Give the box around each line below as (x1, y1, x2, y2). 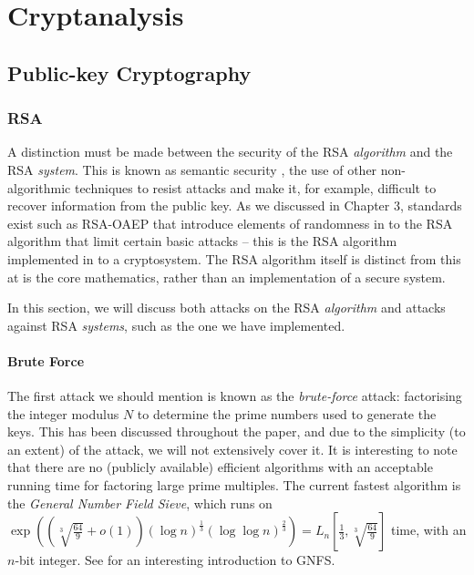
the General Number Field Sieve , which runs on (7, 493, 273, 512)
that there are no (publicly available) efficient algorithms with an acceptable (7, 457, 433, 477)
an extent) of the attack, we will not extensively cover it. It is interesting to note (7, 439, 458, 458)
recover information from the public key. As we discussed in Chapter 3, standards (7, 196, 462, 215)
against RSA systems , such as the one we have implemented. (7, 315, 345, 334)
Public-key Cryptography (7, 58, 252, 87)
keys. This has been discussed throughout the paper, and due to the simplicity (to (7, 422, 466, 441)
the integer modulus (7, 404, 119, 423)
